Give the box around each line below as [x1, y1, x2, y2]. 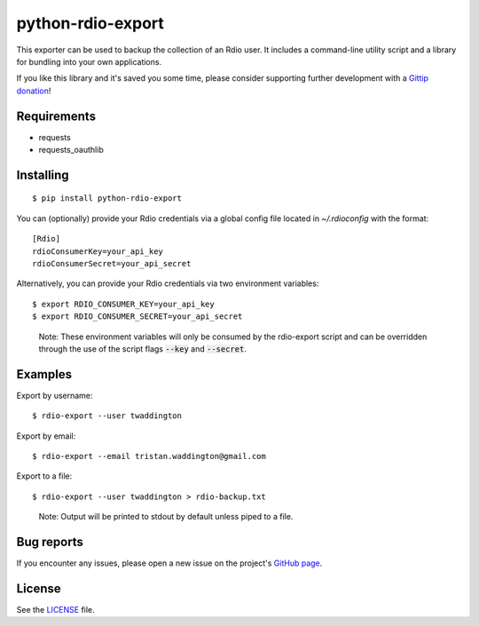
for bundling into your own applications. [16, 56, 162, 67]
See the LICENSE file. [16, 605, 95, 614]
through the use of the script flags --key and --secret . [38, 343, 247, 354]
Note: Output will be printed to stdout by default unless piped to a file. [38, 511, 294, 522]
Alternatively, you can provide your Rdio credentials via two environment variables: [16, 278, 319, 289]
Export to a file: [16, 471, 73, 481]
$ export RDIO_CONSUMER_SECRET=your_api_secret [32, 312, 243, 321]
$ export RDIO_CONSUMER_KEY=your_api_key [32, 298, 215, 309]
